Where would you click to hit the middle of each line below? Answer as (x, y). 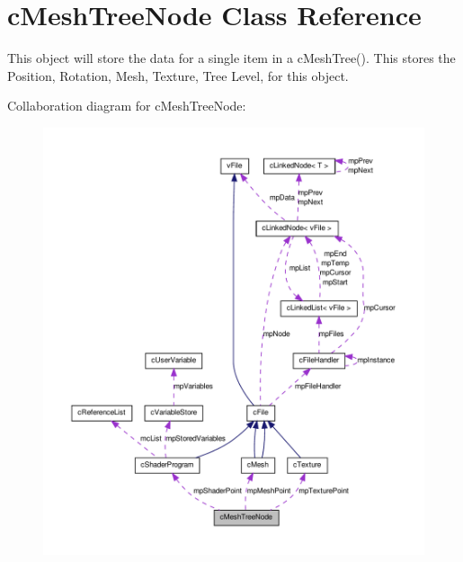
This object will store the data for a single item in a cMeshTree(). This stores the (231, 58)
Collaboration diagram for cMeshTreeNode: (127, 106)
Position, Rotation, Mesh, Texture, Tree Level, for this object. (178, 75)
